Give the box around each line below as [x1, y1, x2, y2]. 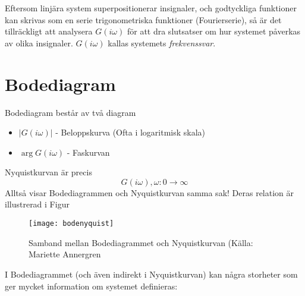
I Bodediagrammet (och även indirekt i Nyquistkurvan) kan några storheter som [5, 267, 298, 280]
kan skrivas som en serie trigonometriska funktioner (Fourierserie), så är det [5, 13, 282, 26]
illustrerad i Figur [5, 198, 70, 210]
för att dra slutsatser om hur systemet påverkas [127, 25, 301, 37]
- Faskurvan [67, 146, 110, 158]
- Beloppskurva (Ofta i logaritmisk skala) [55, 126, 206, 138]
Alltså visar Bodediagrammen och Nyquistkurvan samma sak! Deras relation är [5, 186, 294, 199]
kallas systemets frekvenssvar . [108, 36, 216, 49]
